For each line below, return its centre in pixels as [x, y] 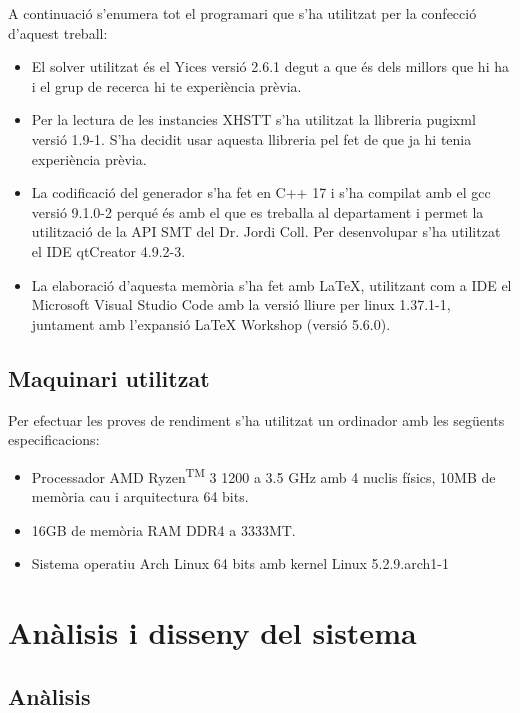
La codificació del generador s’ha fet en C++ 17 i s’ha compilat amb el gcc [261, 192]
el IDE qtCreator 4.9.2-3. [108, 250]
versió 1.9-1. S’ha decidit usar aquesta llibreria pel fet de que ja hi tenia [251, 138]
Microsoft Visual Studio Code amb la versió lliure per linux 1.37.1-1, [241, 304]
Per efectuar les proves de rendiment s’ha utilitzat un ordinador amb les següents [256, 419]
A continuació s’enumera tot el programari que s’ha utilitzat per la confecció [242, 13]
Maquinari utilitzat [109, 377]
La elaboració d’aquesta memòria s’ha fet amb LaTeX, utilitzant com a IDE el [271, 284]
